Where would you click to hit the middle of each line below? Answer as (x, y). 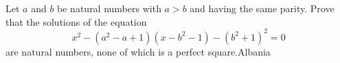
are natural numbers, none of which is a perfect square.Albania (138, 51)
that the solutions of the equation (76, 21)
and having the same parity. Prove (262, 8)
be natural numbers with (109, 8)
